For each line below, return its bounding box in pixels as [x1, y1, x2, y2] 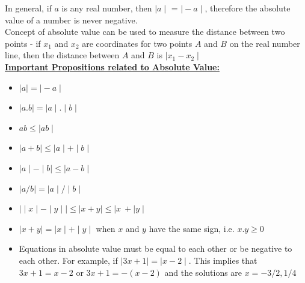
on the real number [229, 37, 300, 49]
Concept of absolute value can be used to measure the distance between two [5, 25, 285, 38]
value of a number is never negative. [5, 13, 138, 26]
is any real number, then [61, 2, 152, 14]
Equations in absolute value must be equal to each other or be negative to [19, 242, 292, 255]
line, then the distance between [5, 49, 120, 61]
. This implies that [188, 254, 257, 266]
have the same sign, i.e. [149, 222, 235, 234]
